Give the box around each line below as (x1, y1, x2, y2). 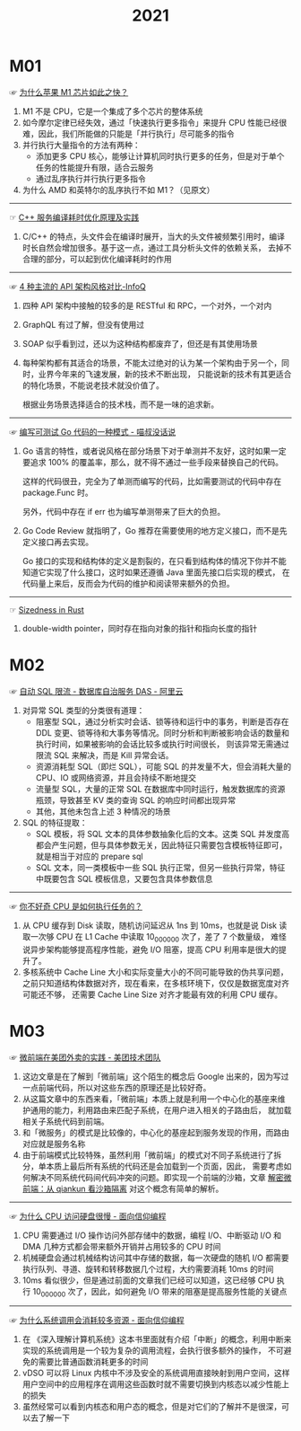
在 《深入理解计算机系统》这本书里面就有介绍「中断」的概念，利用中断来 (21, 1334, 292, 1345)
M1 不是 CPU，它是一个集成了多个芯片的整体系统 (21, 105, 203, 117)
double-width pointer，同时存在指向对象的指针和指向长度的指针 (21, 623, 258, 633)
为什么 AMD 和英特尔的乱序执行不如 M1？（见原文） (21, 184, 215, 195)
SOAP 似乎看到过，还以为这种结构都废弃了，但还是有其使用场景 (21, 338, 258, 349)
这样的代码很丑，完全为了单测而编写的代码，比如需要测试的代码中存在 (21, 475, 282, 486)
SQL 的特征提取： (21, 817, 88, 827)
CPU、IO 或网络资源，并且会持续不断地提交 (35, 772, 197, 782)
